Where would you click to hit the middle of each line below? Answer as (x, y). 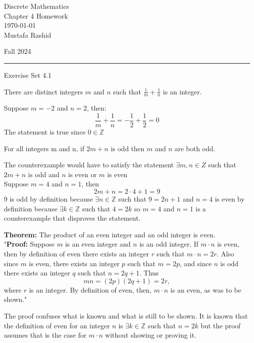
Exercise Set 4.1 (28, 75)
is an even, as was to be (206, 289)
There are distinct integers (43, 91)
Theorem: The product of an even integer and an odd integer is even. (110, 234)
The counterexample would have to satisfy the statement (89, 165)
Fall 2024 (18, 51)
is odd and (44, 174)
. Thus (149, 273)
